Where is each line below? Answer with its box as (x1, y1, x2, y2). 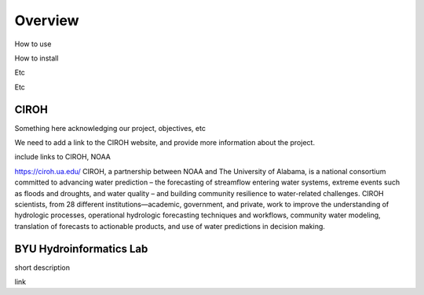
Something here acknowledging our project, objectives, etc (14, 123, 206, 133)
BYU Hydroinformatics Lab (14, 242, 148, 255)
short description (14, 263, 71, 272)
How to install (14, 53, 59, 63)
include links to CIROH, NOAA (14, 152, 111, 162)
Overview (14, 12, 79, 29)
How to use (14, 39, 52, 49)
